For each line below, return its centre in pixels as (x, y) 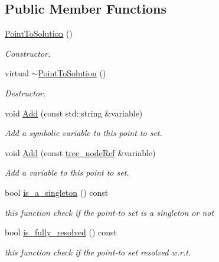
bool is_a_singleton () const (57, 192)
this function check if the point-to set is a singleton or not (109, 212)
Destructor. (25, 93)
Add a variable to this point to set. (67, 172)
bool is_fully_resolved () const (61, 232)
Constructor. (28, 53)
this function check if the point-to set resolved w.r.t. (98, 252)
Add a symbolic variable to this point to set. (84, 133)
